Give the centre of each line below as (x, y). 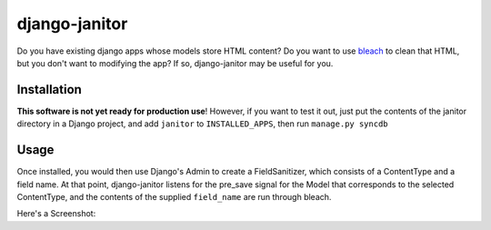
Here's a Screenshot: (56, 214)
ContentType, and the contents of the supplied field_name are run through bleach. (174, 196)
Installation (49, 90)
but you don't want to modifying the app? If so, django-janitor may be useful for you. (175, 63)
